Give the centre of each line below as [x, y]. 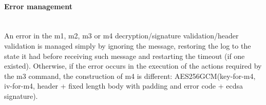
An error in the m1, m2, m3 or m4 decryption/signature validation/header [121, 36]
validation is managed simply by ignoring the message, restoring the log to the [128, 45]
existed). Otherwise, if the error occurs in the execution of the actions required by [133, 66]
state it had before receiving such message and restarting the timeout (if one [125, 56]
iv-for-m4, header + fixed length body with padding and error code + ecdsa [124, 86]
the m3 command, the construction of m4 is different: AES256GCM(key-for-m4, [130, 76]
